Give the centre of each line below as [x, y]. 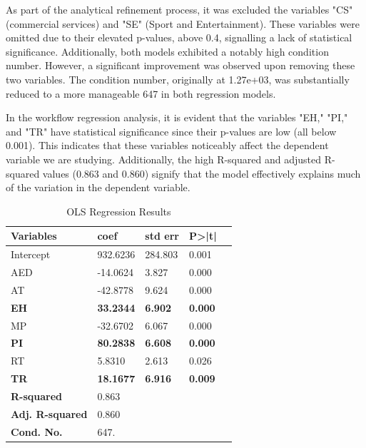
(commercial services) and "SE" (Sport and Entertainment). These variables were [183, 23]
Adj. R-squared [49, 413]
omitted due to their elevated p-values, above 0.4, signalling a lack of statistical [179, 37]
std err [162, 236]
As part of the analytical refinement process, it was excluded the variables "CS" [179, 9]
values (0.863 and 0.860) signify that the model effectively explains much [202, 173]
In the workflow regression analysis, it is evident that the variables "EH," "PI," [177, 117]
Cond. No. [37, 431]
